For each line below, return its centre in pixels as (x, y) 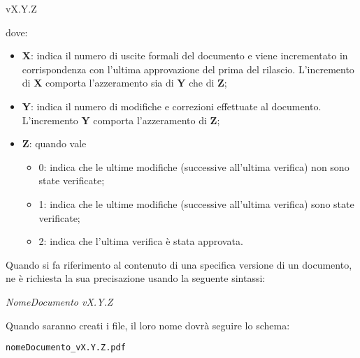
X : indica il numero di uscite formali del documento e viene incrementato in (185, 55)
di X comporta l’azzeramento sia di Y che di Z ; (124, 83)
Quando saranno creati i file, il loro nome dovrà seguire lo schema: (148, 325)
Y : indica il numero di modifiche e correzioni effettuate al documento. (172, 106)
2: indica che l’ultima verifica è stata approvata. (141, 241)
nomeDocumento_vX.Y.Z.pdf (66, 348)
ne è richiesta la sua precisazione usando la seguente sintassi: (136, 278)
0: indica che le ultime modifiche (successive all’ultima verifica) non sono (194, 166)
